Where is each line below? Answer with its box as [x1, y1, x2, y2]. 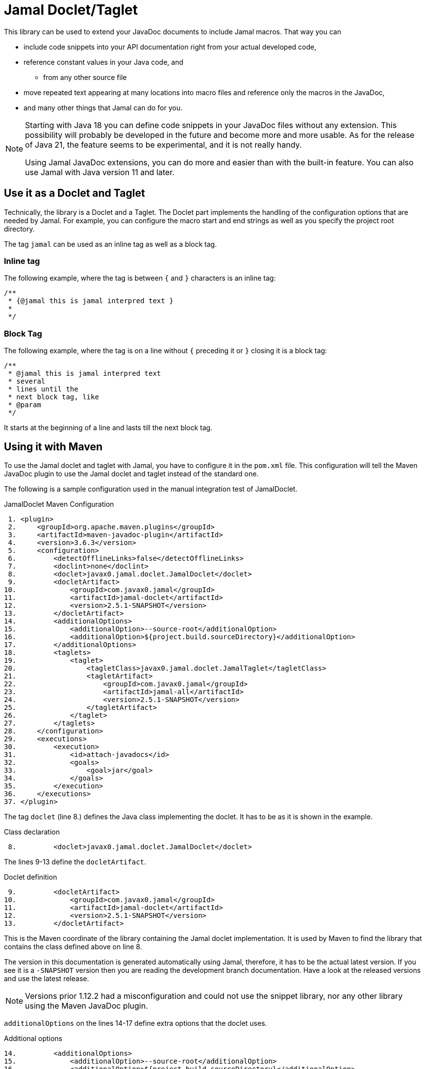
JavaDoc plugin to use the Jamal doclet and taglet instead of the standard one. [4, 469, 259, 478]
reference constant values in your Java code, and [24, 57, 183, 66]
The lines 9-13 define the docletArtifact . [4, 857, 147, 866]
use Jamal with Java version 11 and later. [25, 167, 175, 177]
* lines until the [8, 385, 78, 393]
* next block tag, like [8, 393, 99, 401]
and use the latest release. [4, 974, 89, 983]
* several [8, 377, 46, 386]
